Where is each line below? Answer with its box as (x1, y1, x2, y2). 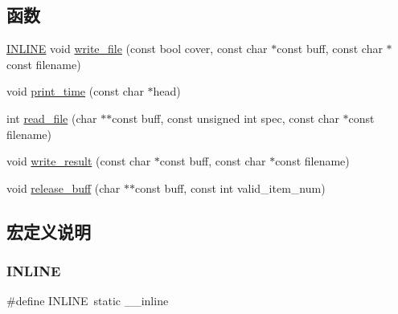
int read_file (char (6, 109, 97, 126)
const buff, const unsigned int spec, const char (112, 109, 339, 126)
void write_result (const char (6, 153, 151, 169)
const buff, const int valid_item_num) (135, 179, 326, 196)
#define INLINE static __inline (6, 292, 169, 309)
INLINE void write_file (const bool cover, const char (6, 40, 268, 57)
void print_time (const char (6, 83, 144, 100)
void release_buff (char (6, 179, 121, 196)
